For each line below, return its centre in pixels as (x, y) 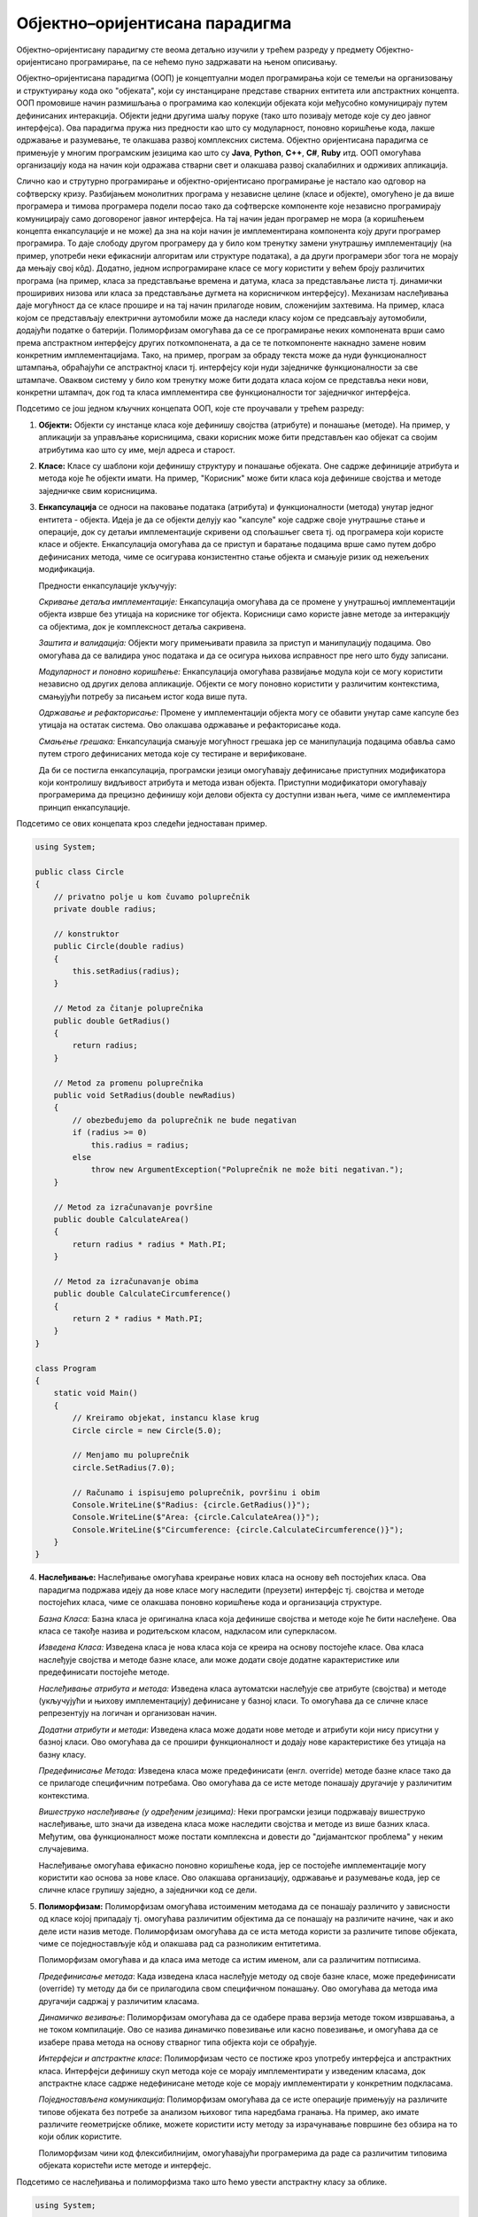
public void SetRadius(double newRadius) (145, 1095)
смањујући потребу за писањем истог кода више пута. (143, 696)
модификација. (67, 569)
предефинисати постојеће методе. (104, 1673)
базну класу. (62, 1754)
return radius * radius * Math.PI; (150, 1244)
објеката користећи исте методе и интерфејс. (125, 2166)
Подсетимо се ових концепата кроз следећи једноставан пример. (142, 824)
